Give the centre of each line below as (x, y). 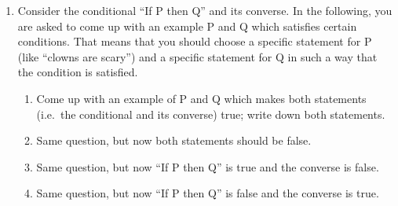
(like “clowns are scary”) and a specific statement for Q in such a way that (197, 56)
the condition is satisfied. (78, 72)
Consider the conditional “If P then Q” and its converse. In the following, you (205, 10)
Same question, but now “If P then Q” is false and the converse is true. (208, 193)
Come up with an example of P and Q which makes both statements (201, 98)
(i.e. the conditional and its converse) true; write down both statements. (211, 114)
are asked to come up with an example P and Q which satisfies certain (187, 26)
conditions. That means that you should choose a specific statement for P (195, 41)
